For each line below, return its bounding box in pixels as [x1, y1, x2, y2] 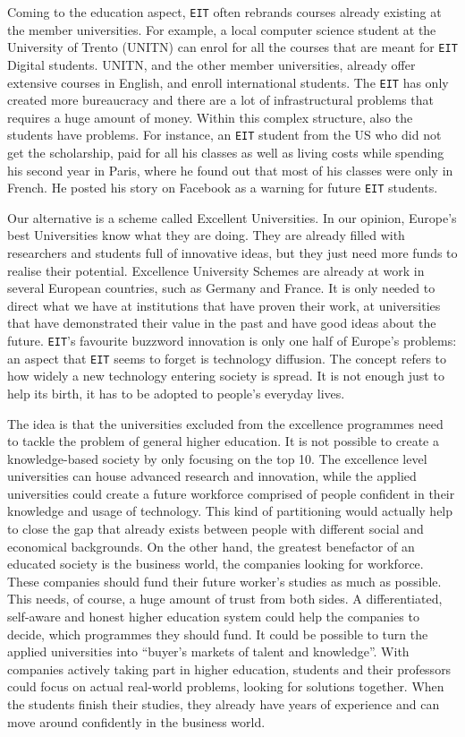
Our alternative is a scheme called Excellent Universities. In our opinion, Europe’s [7, 208, 457, 227]
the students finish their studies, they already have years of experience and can [7, 695, 440, 713]
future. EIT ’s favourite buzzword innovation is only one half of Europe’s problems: [7, 331, 457, 349]
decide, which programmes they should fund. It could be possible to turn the [7, 624, 428, 643]
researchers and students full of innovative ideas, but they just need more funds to [7, 244, 458, 262]
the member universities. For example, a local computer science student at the [7, 20, 436, 39]
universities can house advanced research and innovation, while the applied [7, 467, 417, 485]
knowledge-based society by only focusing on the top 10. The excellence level [7, 449, 427, 467]
